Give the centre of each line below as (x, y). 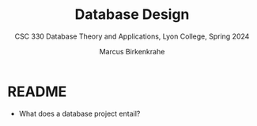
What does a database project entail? (79, 113)
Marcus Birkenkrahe (132, 51)
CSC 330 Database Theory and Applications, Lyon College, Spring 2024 (132, 36)
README (37, 91)
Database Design (132, 15)
